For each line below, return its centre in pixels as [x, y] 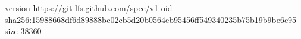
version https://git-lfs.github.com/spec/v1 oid [89, 8]
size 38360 [23, 31]
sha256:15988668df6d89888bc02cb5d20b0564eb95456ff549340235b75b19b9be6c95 [151, 19]
